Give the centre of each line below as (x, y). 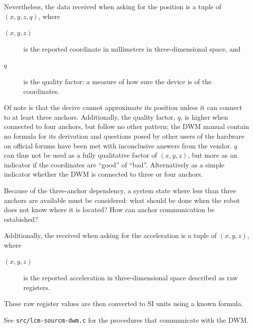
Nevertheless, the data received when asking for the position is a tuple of (113, 6)
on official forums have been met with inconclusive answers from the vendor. (118, 145)
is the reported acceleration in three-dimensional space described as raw (131, 278)
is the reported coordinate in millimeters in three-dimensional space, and (132, 48)
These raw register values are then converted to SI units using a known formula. (124, 303)
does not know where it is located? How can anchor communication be (109, 210)
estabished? (21, 219)
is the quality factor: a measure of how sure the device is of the (118, 81)
